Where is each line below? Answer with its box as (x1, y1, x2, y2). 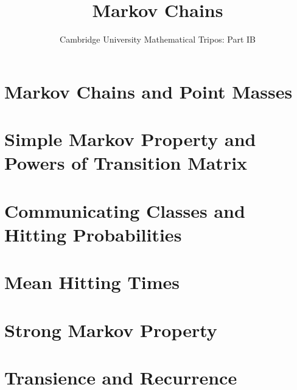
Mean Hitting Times (4, 270, 180, 294)
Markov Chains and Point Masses (4, 78, 293, 103)
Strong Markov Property (4, 317, 217, 342)
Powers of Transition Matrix (4, 150, 248, 175)
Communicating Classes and (4, 198, 245, 223)
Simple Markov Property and (4, 127, 256, 151)
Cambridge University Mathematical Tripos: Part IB (60, 33, 256, 46)
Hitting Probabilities (4, 221, 182, 246)
